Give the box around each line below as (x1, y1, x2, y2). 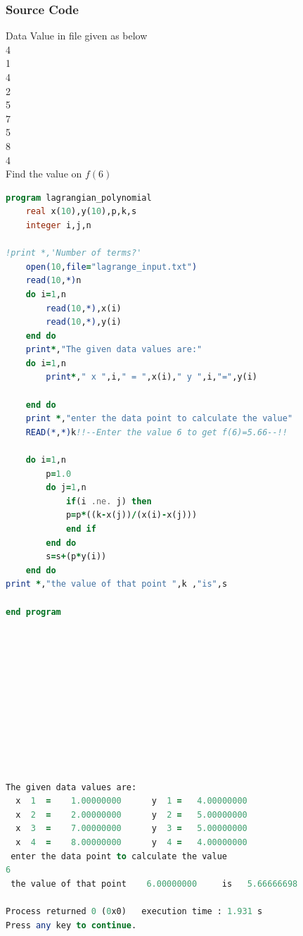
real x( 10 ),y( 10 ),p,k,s (25, 206, 137, 217)
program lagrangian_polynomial (6, 192, 152, 203)
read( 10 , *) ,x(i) (46, 303, 122, 313)
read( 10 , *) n (25, 275, 82, 286)
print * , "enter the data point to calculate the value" (25, 413, 293, 424)
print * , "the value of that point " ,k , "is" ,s (6, 579, 228, 589)
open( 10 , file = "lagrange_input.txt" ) (25, 261, 198, 272)
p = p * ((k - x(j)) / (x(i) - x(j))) (65, 510, 198, 520)
